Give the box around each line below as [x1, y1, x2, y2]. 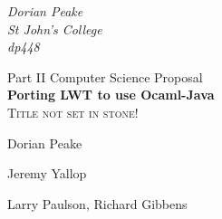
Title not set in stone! [7, 102, 139, 121]
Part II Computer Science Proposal [7, 67, 203, 86]
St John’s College [7, 19, 102, 38]
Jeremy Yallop [7, 164, 87, 183]
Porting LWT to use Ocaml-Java [7, 85, 215, 104]
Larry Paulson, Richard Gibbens [7, 194, 188, 213]
